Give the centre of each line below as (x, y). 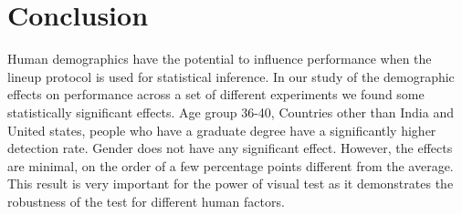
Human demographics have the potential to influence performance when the (220, 59)
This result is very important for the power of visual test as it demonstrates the (231, 183)
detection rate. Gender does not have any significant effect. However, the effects (230, 148)
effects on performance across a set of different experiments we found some (216, 94)
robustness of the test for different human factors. (146, 201)
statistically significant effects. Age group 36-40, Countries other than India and (231, 112)
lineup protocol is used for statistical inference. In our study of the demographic (231, 76)
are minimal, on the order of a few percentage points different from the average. (231, 165)
